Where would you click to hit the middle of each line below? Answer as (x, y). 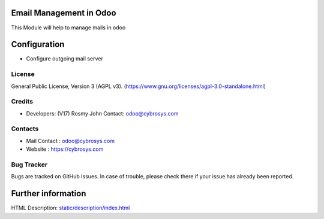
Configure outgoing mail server (64, 59)
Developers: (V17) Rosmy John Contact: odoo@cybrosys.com (102, 113)
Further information (49, 194)
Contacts (25, 129)
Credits (22, 102)
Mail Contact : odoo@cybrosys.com (70, 141)
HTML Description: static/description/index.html (70, 208)
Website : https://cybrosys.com (65, 149)
